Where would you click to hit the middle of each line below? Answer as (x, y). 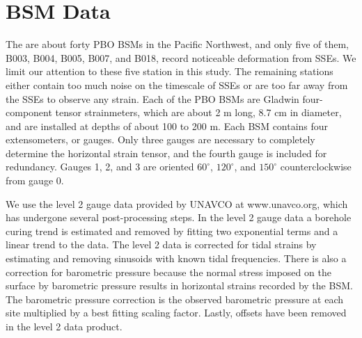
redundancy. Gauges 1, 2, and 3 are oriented (100, 167)
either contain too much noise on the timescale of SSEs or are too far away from (177, 84)
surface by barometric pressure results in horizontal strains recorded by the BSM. (179, 285)
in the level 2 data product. (64, 326)
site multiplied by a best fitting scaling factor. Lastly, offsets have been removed (176, 313)
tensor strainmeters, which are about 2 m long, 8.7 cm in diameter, (198, 112)
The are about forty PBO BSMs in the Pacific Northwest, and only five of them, (177, 44)
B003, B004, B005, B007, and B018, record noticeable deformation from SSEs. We (181, 57)
